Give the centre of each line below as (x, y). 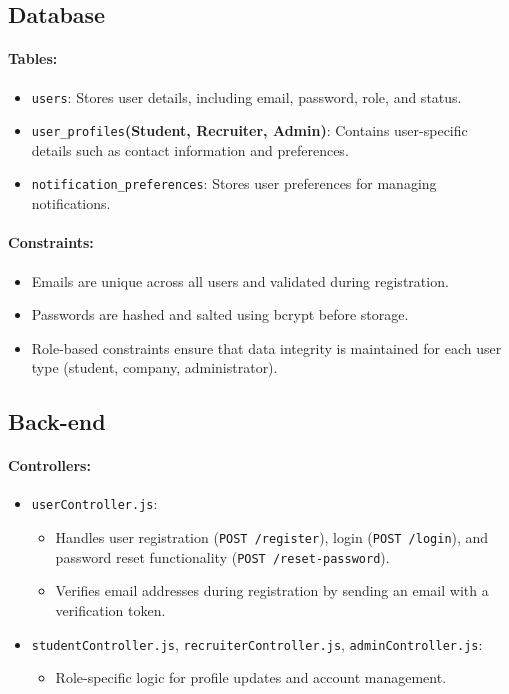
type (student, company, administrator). (154, 367)
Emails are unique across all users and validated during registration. (240, 280)
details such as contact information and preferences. (190, 149)
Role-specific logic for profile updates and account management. (251, 677)
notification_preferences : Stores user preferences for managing (234, 183)
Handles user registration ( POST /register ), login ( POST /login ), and (272, 537)
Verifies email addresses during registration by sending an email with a (272, 590)
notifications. (71, 203)
